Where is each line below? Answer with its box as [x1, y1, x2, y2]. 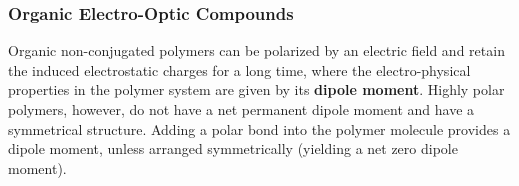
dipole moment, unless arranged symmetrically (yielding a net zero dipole [8, 138, 458, 159]
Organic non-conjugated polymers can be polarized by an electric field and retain [8, 40, 505, 61]
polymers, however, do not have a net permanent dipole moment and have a [8, 99, 475, 119]
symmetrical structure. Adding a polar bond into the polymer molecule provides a [8, 118, 511, 139]
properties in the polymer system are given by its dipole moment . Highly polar [8, 79, 505, 100]
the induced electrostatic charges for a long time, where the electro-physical [8, 59, 471, 80]
